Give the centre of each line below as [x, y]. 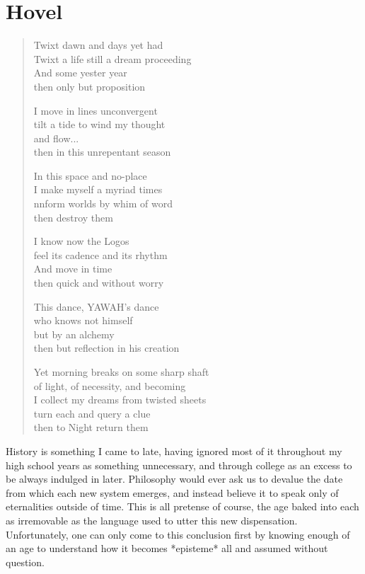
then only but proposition [89, 86]
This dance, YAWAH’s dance [96, 306]
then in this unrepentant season [102, 152]
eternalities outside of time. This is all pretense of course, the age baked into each [182, 506]
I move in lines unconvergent [95, 110]
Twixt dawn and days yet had [98, 45]
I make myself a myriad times [98, 189]
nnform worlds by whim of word [103, 203]
